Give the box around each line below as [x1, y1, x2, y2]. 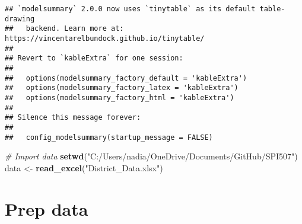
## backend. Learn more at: [5, 24, 124, 33]
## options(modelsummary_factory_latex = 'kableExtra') [5, 84, 239, 92]
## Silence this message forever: [5, 113, 141, 122]
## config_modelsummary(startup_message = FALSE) [5, 133, 213, 142]
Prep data [5, 196, 88, 220]
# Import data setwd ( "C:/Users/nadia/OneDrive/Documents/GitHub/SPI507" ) [5, 150, 298, 162]
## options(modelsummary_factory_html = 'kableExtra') [5, 93, 234, 102]
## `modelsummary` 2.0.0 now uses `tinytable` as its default [5, 5, 256, 13]
